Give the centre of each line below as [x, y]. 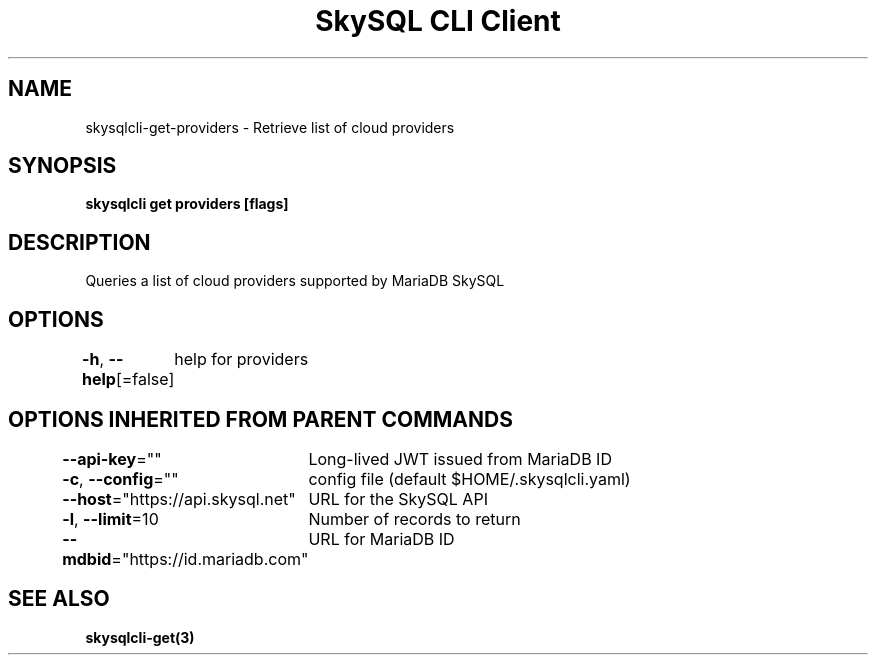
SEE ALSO [59, 599]
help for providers [241, 359]
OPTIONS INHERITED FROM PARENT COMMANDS [260, 419]
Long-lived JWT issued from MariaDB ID [460, 458]
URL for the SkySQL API [398, 498]
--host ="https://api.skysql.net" [179, 498]
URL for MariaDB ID [381, 538]
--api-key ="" [112, 458]
